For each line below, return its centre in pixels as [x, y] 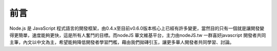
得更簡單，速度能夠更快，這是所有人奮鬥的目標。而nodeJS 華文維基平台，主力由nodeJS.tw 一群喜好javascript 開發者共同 [138, 35]
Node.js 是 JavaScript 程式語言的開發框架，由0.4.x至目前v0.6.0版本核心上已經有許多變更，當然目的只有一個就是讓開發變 [137, 28]
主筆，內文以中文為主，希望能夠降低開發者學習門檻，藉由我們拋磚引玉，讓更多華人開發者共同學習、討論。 [122, 42]
